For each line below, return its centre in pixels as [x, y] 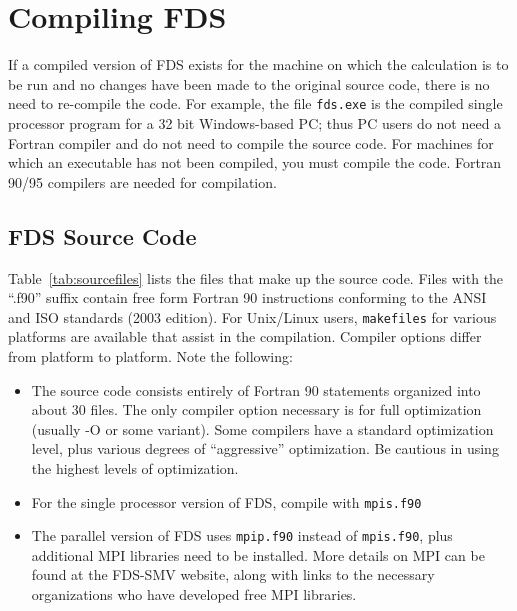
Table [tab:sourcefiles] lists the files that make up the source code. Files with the [256, 277]
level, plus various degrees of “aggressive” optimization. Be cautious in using [265, 448]
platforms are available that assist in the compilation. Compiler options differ [245, 336]
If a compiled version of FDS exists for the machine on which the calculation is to [258, 64]
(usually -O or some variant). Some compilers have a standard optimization [262, 428]
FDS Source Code [102, 235]
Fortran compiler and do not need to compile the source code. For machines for [251, 142]
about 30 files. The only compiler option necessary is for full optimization [256, 409]
